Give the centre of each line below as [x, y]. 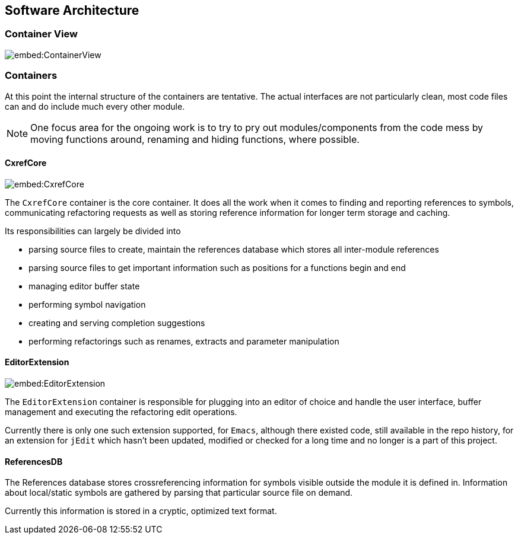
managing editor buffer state [84, 286]
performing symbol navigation [87, 304]
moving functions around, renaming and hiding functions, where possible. [195, 139]
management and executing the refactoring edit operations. [121, 412]
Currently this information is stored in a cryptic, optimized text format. [141, 511]
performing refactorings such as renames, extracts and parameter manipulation [184, 341]
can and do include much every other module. [95, 106]
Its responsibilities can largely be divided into [93, 231]
